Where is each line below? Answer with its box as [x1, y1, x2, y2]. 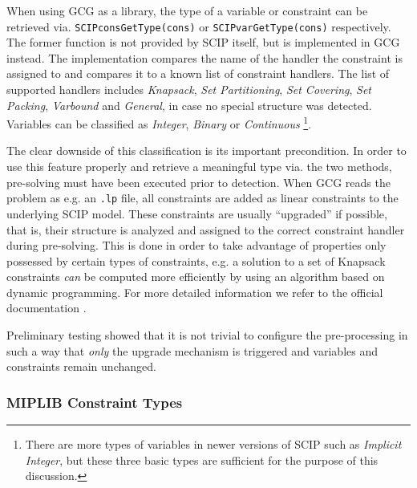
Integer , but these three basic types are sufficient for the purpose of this [25, 451, 379, 468]
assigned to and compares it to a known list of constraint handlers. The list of [6, 65, 390, 82]
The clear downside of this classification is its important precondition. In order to [6, 142, 407, 159]
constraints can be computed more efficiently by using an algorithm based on [6, 268, 385, 285]
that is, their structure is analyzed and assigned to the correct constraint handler [6, 221, 405, 238]
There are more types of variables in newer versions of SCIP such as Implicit [25, 436, 402, 453]
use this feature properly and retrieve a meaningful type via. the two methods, [6, 158, 392, 175]
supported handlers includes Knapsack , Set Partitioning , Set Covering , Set [6, 81, 371, 98]
